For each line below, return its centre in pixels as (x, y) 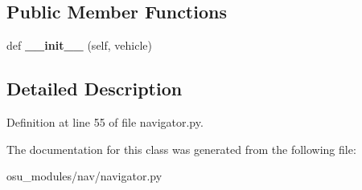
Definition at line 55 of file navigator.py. (105, 122)
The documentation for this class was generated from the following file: (181, 149)
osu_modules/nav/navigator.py (84, 176)
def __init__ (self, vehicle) (79, 45)
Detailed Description (95, 89)
